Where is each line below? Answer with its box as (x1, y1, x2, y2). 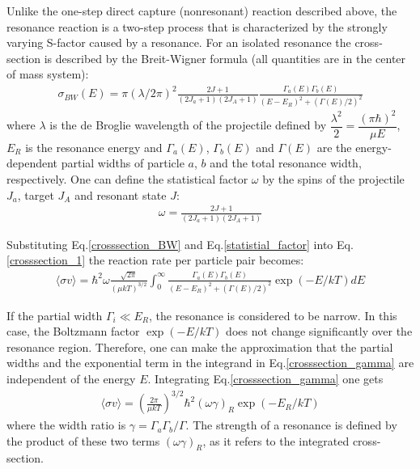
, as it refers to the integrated (202, 432, 350, 449)
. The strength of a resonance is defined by (185, 416, 397, 433)
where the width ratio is (6, 416, 126, 433)
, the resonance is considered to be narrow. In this (149, 306, 397, 323)
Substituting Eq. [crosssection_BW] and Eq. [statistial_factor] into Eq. (6, 235, 354, 252)
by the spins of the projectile (262, 170, 405, 187)
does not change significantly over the (226, 323, 413, 340)
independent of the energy (6, 370, 136, 387)
